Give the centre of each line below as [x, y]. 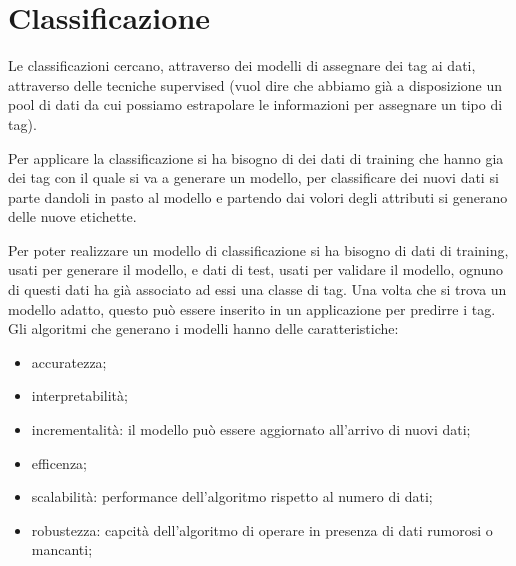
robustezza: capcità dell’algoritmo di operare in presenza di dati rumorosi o [262, 529]
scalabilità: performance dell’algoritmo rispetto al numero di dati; [232, 496]
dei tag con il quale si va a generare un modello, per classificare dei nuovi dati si [253, 177]
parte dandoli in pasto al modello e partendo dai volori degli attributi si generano [258, 196]
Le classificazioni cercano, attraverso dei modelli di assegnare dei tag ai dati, [242, 65]
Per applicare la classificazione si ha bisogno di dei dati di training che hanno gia [256, 157]
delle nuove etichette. [72, 216]
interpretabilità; [79, 395]
